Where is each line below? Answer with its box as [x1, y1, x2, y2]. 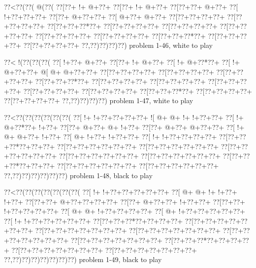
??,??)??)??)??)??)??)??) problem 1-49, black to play [4, 254, 162, 265]
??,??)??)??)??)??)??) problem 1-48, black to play [4, 170, 153, 180]
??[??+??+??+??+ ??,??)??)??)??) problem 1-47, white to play [4, 95, 193, 106]
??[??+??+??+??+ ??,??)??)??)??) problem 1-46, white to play [23, 40, 213, 50]
